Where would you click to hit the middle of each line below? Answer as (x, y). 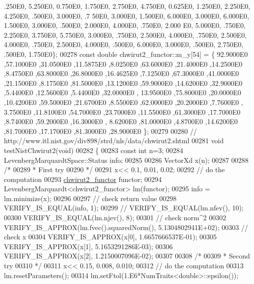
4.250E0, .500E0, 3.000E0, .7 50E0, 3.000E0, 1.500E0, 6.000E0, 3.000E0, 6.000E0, (127, 15)
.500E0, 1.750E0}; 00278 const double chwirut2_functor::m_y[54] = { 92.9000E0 (126, 54)
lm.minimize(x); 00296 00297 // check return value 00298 (90, 198)
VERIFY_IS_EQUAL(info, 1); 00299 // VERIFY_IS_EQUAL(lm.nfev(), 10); (124, 208)
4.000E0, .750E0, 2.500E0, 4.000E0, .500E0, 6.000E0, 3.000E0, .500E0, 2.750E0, (124, 44)
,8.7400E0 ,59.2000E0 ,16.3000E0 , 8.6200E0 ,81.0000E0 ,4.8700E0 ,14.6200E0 (121, 121)
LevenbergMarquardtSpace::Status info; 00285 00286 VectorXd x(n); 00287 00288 (126, 160)
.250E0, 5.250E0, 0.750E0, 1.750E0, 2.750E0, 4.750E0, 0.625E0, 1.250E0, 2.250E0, (127, 6)
